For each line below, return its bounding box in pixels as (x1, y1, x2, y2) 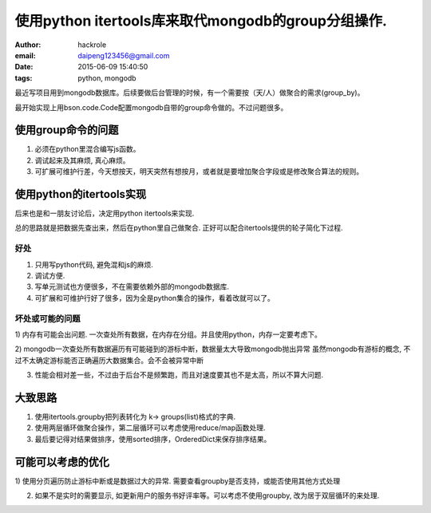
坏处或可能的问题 (14, 313, 81, 324)
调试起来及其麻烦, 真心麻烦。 (34, 156, 130, 165)
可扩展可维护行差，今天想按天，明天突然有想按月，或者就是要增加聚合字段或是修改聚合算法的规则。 (34, 167, 363, 176)
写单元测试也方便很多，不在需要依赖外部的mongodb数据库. (34, 282, 230, 291)
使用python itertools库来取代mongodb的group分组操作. (14, 12, 387, 30)
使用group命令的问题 (14, 124, 119, 137)
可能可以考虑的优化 (14, 455, 109, 468)
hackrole (77, 40, 107, 49)
